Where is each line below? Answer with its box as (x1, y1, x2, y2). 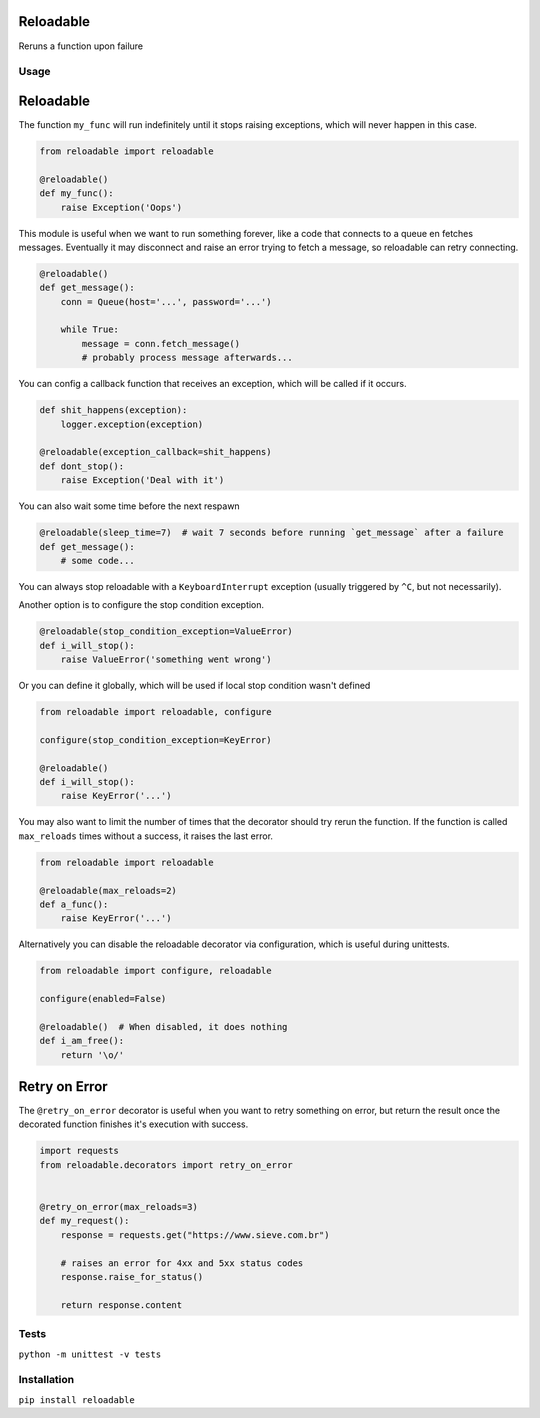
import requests (39, 1145, 120, 1157)
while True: (60, 324, 120, 335)
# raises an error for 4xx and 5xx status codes (60, 1257, 304, 1269)
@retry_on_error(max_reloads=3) (39, 1201, 199, 1213)
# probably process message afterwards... (81, 352, 294, 364)
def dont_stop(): (39, 460, 125, 472)
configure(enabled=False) (39, 993, 167, 1005)
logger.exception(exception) (60, 418, 204, 430)
